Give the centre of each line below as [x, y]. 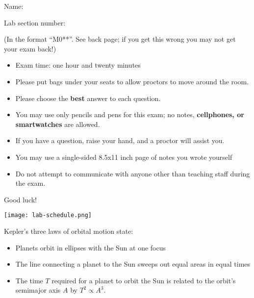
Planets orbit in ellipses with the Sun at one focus [91, 247]
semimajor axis [38, 290]
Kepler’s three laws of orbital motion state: [69, 231]
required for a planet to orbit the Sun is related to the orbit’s [144, 280]
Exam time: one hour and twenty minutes [78, 65]
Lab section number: [35, 22]
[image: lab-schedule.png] [48, 215]
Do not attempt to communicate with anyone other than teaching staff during [133, 173]
